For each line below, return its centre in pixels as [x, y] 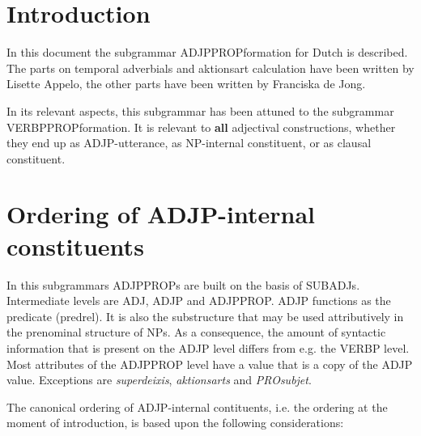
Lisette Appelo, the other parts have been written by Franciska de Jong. [186, 84]
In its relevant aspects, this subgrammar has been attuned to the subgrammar [200, 110]
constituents [75, 246]
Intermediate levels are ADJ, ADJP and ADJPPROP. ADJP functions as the [199, 301]
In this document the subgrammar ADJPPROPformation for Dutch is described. [207, 52]
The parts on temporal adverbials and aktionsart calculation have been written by [210, 68]
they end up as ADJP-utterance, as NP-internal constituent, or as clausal [189, 143]
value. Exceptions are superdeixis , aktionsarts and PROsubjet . [159, 380]
